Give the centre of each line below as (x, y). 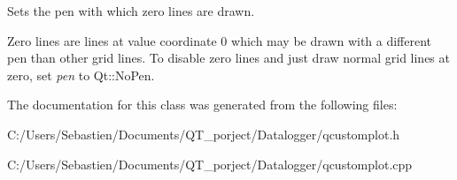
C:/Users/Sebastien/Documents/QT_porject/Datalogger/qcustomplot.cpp (210, 164)
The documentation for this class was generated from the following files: (202, 105)
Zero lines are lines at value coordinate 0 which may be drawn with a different (220, 40)
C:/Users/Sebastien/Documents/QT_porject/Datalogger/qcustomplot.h (204, 134)
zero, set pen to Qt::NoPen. (81, 75)
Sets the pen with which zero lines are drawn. (131, 11)
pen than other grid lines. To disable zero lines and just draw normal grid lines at (228, 58)
